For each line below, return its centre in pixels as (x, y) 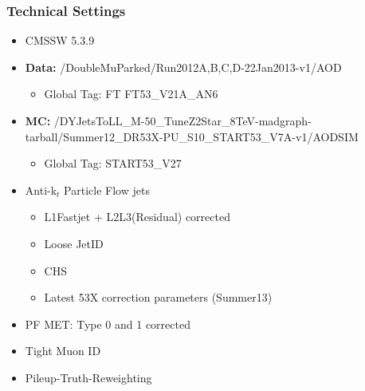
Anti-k (41, 190)
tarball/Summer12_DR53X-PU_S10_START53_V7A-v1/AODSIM (192, 136)
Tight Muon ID (63, 351)
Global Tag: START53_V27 (113, 163)
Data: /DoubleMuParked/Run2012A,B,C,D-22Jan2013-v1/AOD (183, 67)
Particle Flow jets (107, 190)
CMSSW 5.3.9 (60, 40)
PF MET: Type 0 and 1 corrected (108, 324)
